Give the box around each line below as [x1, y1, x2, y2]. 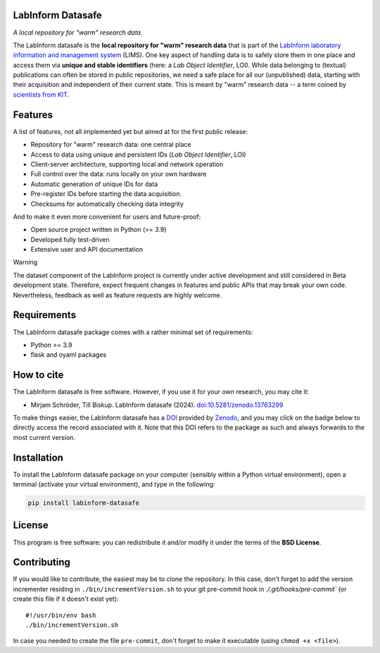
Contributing [13, 556, 70, 568]
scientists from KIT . [13, 90, 70, 99]
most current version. [13, 433, 75, 441]
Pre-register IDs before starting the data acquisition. [30, 190, 182, 198]
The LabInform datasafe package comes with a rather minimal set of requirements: [13, 328, 253, 336]
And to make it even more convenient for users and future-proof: [13, 212, 201, 221]
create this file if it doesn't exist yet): [13, 594, 119, 603]
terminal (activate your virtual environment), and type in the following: [13, 480, 215, 489]
